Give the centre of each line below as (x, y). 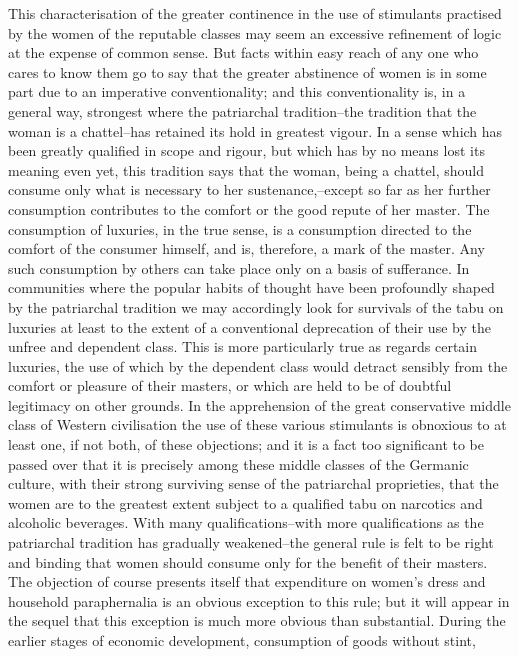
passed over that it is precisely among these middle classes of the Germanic (238, 463)
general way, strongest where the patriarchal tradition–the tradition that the (242, 110)
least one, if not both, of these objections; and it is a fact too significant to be (246, 444)
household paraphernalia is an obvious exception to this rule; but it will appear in (259, 600)
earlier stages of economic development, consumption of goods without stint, (242, 640)
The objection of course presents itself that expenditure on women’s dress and (247, 581)
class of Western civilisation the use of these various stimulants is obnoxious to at (257, 424)
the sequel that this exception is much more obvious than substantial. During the (257, 620)
